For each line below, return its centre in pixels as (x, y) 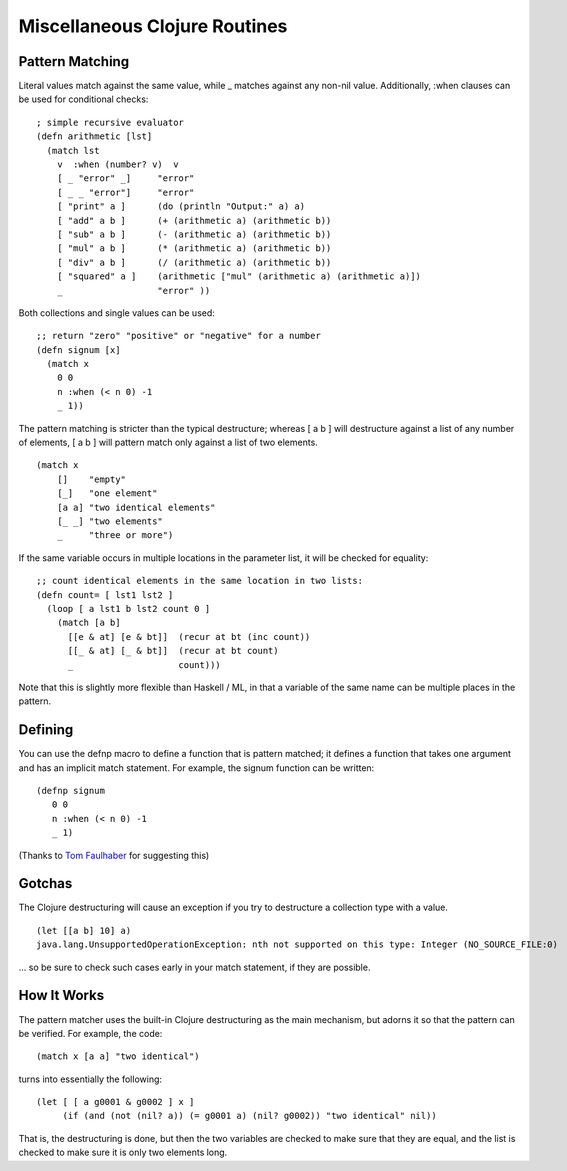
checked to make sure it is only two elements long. (123, 1152)
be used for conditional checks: (83, 99)
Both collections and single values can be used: (116, 312)
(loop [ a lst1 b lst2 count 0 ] (128, 608)
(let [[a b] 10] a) (84, 930)
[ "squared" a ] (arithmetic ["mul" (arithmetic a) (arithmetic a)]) (239, 276)
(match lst (73, 150)
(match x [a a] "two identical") (118, 1056)
